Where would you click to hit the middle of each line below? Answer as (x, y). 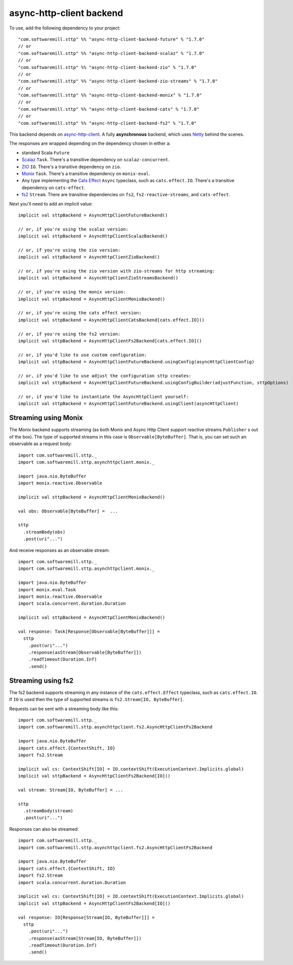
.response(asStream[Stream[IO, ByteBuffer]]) (85, 938)
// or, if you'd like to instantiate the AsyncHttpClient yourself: (103, 397)
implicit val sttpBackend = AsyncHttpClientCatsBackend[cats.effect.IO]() (111, 320)
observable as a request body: (41, 444)
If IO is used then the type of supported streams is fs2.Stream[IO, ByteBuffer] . (97, 700)
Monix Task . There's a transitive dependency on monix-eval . (86, 173)
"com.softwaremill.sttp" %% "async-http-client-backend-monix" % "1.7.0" (110, 95)
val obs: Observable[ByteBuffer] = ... (68, 511)
